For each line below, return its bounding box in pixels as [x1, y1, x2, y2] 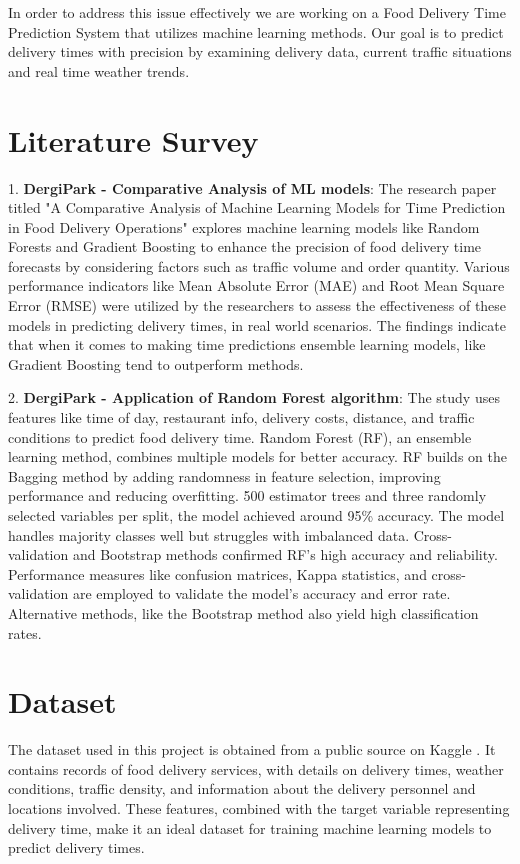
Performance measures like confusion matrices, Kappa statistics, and [8, 563, 427, 584]
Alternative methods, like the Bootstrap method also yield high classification [8, 602, 479, 623]
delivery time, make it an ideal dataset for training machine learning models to [8, 817, 492, 838]
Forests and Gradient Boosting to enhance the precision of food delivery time [8, 236, 482, 257]
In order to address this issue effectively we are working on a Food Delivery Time [8, 2, 506, 22]
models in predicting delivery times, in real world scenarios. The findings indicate [8, 314, 506, 335]
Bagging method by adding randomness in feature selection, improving [8, 465, 441, 486]
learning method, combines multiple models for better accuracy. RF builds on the [8, 446, 507, 467]
